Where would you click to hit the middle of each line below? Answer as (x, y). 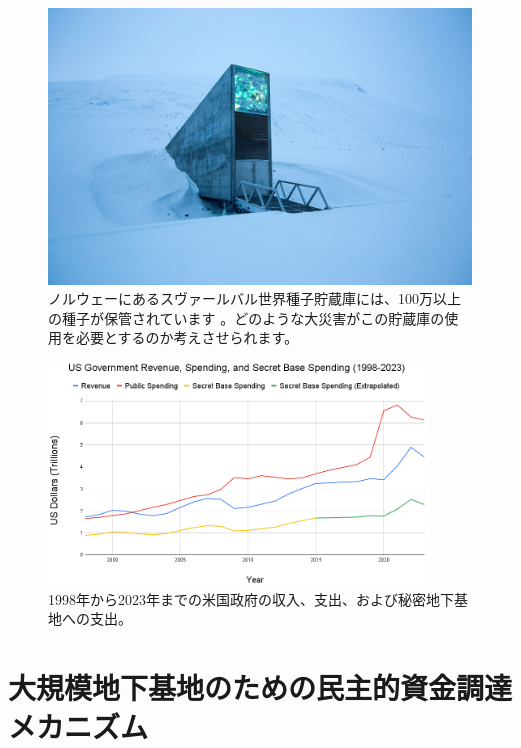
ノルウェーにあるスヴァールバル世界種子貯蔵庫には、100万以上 (254, 298)
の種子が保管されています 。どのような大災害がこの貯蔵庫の (246, 317)
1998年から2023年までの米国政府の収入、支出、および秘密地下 (251, 598)
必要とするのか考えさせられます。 (187, 337)
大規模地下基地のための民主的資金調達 (260, 687)
